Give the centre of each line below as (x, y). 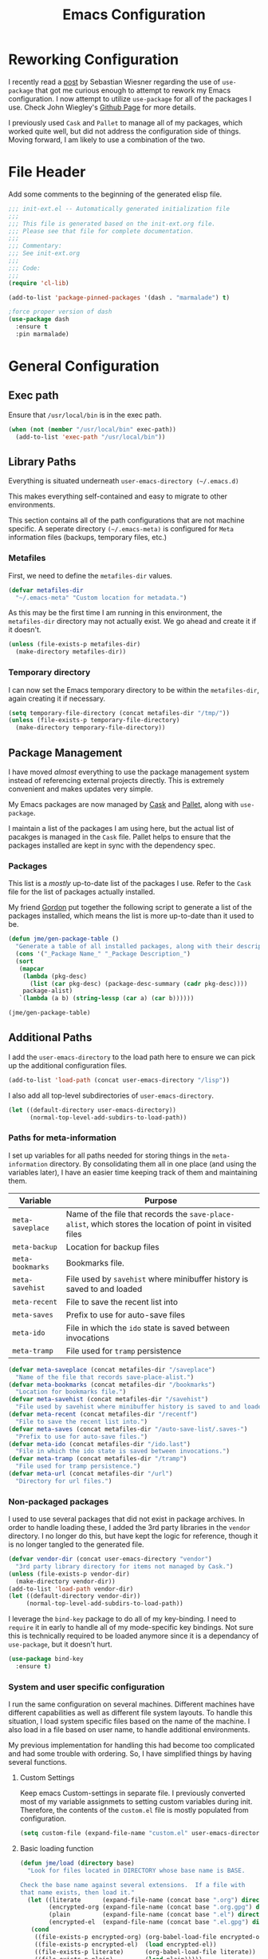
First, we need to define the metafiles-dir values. (91, 575)
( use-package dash (39, 320)
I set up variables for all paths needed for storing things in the (110, 1155)
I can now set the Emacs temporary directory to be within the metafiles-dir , (134, 689)
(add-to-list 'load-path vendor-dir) (71, 1589)
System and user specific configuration (87, 1687)
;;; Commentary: (35, 246)
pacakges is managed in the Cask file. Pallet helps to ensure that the (120, 836)
